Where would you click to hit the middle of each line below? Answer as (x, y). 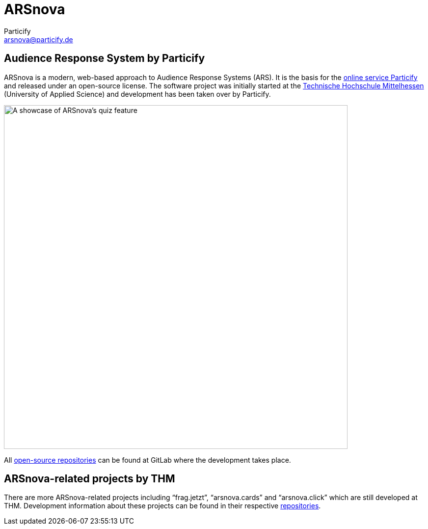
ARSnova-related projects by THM (90, 479)
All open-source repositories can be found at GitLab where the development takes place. (147, 460)
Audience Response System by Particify (105, 58)
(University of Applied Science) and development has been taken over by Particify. (137, 94)
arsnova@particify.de (39, 39)
